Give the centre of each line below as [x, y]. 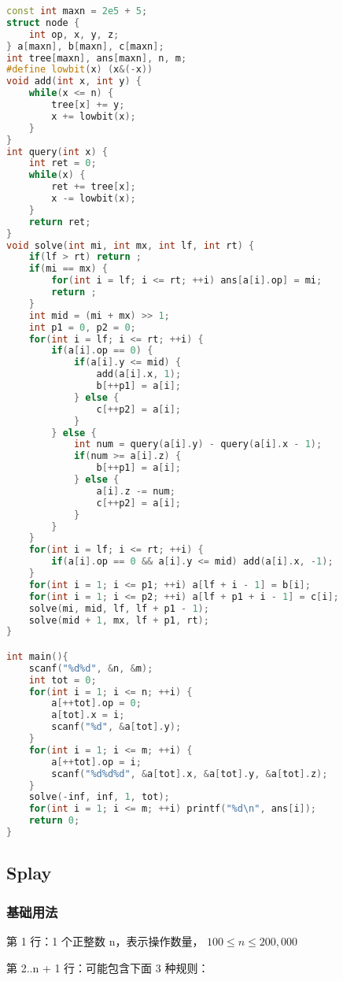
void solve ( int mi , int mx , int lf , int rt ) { [131, 245]
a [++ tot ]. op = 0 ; [96, 703]
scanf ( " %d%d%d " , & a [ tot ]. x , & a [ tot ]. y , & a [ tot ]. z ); [190, 774]
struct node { [43, 22]
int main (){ [37, 656]
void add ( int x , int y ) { [74, 81]
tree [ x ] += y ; [88, 105]
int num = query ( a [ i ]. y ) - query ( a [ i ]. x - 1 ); [198, 444]
